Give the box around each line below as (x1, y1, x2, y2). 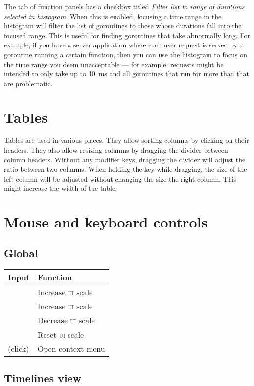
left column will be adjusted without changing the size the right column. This (4, 173, 237, 183)
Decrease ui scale (37, 314, 95, 326)
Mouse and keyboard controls (4, 212, 208, 232)
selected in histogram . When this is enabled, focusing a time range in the (4, 11, 222, 21)
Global (4, 245, 38, 260)
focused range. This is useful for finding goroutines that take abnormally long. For (4, 30, 250, 40)
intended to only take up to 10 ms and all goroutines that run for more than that (4, 68, 249, 79)
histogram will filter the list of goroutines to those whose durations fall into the (4, 21, 242, 31)
